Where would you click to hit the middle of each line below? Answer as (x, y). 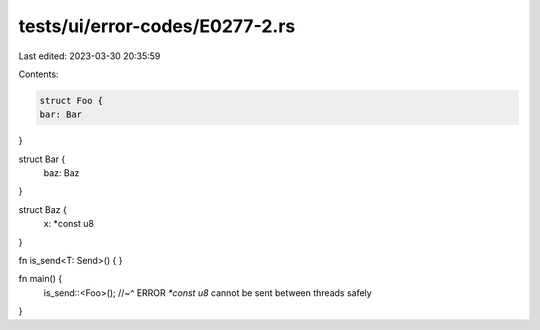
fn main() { (40, 279)
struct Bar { (42, 159)
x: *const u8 (69, 224)
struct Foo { (71, 100)
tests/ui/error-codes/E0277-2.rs (157, 26)
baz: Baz (61, 173)
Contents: (38, 74)
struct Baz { (42, 209)
